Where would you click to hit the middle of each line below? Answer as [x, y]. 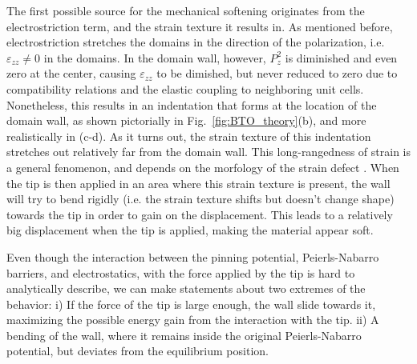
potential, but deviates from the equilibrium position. [138, 351]
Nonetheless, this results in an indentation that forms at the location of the [192, 104]
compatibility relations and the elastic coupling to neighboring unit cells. [185, 88]
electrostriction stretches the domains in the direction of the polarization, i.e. [196, 42]
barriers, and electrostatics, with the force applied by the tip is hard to [181, 272]
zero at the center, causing [71, 73]
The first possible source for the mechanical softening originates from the [186, 10]
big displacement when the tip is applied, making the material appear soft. [190, 230]
